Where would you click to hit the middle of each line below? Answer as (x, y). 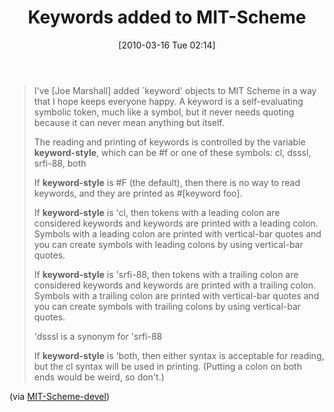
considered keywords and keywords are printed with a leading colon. (176, 223)
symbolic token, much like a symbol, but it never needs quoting (164, 112)
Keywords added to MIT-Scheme (167, 17)
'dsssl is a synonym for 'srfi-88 (98, 336)
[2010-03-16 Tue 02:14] (167, 45)
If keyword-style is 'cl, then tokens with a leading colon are (157, 212)
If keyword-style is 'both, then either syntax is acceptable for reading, (179, 355)
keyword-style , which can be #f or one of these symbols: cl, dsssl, (172, 152)
